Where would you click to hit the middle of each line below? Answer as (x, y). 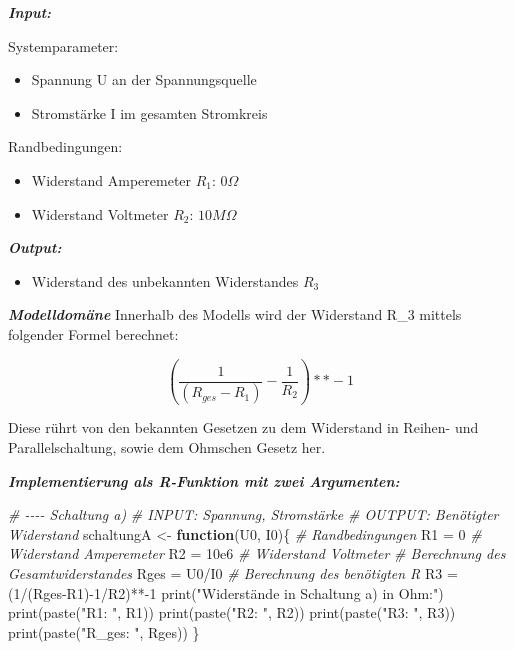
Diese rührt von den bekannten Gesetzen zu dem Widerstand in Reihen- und (243, 427)
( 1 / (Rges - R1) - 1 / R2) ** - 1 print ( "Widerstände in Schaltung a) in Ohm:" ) (226, 592)
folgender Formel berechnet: (93, 333)
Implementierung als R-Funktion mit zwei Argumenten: (204, 480)
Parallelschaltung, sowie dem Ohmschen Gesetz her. (167, 447)
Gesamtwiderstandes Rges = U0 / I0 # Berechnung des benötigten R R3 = (233, 573)
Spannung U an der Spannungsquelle (144, 79)
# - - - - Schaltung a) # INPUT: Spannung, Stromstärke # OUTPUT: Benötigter (253, 514)
